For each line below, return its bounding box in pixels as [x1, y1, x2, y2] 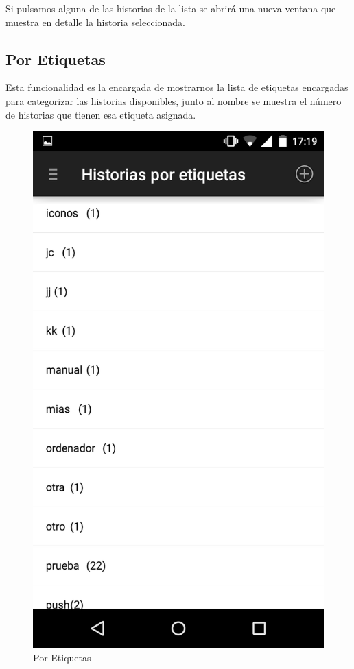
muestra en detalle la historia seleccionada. [5, 14, 186, 29]
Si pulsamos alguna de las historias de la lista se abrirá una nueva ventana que [5, 1, 336, 15]
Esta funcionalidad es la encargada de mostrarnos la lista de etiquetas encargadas [5, 80, 349, 95]
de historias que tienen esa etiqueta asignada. [5, 107, 196, 121]
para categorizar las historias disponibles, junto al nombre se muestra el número [5, 93, 342, 108]
